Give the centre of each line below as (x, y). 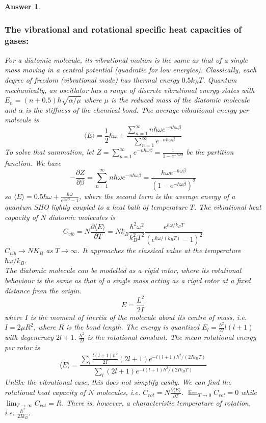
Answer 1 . (22, 6)
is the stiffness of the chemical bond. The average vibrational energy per (137, 109)
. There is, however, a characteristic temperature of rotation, (156, 402)
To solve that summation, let (49, 152)
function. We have (33, 163)
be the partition (210, 152)
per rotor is (22, 347)
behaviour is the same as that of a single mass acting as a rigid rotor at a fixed (128, 280)
